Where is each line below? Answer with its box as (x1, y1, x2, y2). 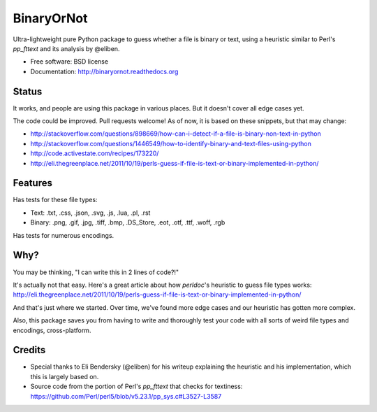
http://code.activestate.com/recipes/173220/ (30, 149, 159, 157)
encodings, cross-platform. (13, 326, 91, 334)
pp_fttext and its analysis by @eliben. (13, 44, 120, 52)
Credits (13, 344, 46, 356)
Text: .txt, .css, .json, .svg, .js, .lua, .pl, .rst (30, 208, 151, 217)
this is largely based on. (30, 372, 99, 381)
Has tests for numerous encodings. (13, 231, 114, 239)
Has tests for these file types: (13, 196, 98, 204)
